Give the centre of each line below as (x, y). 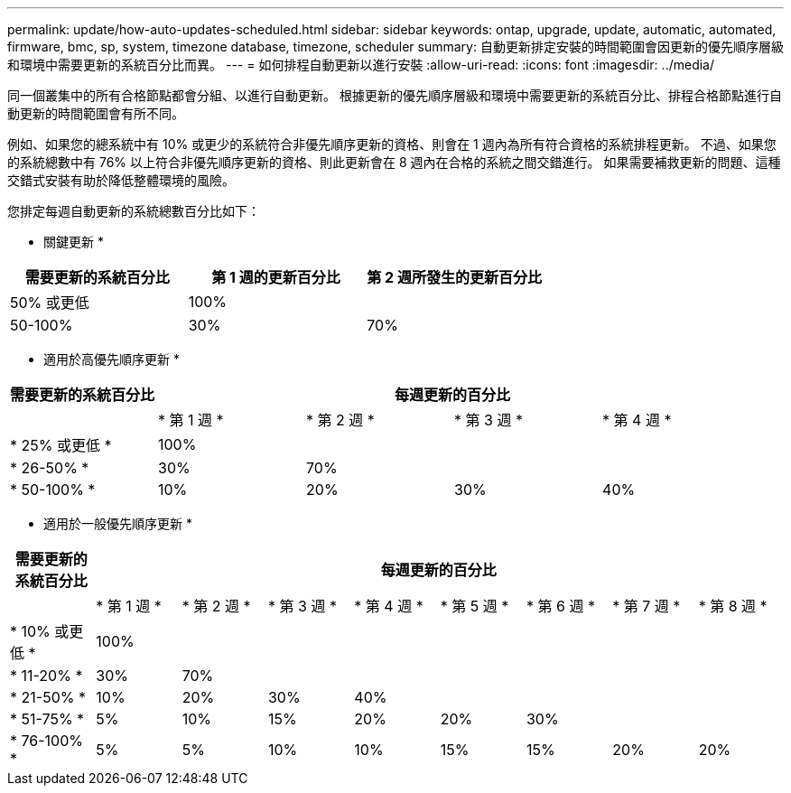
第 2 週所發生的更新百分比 (454, 277)
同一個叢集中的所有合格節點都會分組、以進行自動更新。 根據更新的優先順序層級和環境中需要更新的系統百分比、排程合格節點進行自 (395, 95)
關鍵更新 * (74, 242)
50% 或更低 (50, 303)
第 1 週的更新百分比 (276, 277)
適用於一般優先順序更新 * (118, 523)
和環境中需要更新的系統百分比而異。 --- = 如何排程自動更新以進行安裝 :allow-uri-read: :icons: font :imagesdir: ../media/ (361, 65)
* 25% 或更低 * (61, 445)
